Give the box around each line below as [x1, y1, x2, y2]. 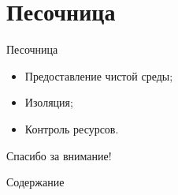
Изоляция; [24, 94, 73, 111]
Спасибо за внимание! [6, 147, 112, 163]
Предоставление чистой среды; [24, 67, 173, 84]
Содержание [6, 174, 65, 190]
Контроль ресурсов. [24, 120, 119, 137]
